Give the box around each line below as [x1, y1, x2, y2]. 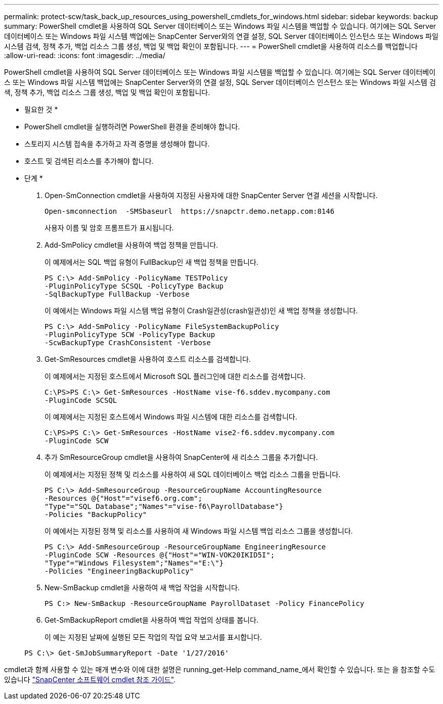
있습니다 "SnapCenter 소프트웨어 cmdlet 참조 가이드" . [4, 675, 176, 684]
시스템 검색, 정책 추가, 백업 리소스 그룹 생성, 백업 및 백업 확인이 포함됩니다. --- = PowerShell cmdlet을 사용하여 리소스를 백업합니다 [4, 42, 418, 51]
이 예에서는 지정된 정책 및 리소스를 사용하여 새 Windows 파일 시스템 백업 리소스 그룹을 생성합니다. [45, 527, 353, 535]
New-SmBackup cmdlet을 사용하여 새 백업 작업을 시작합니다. [45, 583, 240, 592]
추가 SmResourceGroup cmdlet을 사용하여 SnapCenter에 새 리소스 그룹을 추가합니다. [45, 453, 318, 461]
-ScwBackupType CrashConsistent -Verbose [45, 339, 211, 347]
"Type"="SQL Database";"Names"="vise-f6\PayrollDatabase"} [45, 502, 284, 510]
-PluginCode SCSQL [45, 396, 117, 404]
